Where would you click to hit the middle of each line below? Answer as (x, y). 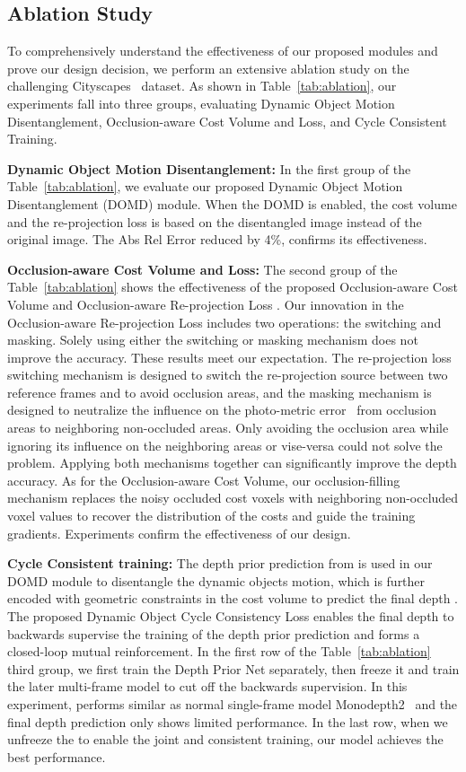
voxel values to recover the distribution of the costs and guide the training (211, 516)
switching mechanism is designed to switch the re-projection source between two (228, 375)
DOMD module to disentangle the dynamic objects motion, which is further (216, 580)
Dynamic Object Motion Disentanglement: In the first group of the (209, 168)
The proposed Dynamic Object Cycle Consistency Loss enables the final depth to (231, 616)
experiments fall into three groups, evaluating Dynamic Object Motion (201, 103)
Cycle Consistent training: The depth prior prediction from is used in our (220, 563)
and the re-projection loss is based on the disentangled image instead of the (215, 221)
